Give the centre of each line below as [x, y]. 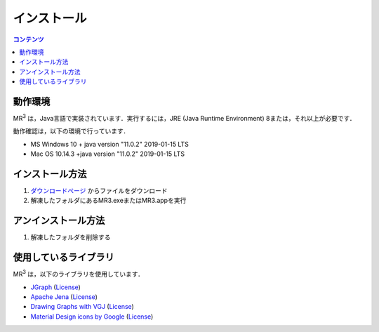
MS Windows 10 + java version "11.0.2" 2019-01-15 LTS [110, 144]
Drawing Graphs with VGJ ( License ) [82, 307]
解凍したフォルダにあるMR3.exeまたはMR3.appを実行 [108, 201]
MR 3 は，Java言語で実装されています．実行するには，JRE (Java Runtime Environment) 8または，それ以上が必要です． [184, 118]
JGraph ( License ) [55, 287]
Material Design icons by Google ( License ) [92, 317]
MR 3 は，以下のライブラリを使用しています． [78, 274]
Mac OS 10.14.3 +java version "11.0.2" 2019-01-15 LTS [108, 154]
